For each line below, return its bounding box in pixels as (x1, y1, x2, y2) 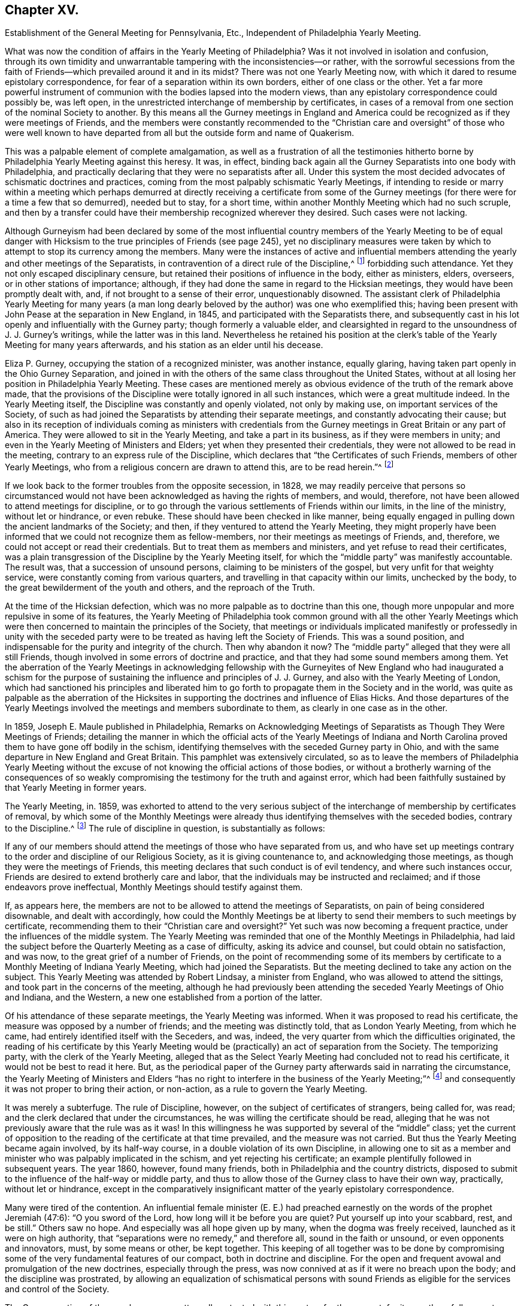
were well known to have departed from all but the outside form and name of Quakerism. (5, 128, 355, 138)
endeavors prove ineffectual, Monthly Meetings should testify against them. (5, 882, 303, 893)
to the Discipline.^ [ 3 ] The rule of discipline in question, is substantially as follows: (5, 821, 325, 833)
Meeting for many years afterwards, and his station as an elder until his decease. (5, 340, 323, 350)
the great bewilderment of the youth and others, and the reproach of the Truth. (5, 582, 315, 592)
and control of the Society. (5, 1284, 110, 1295)
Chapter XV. (5, 2, 79, 17)
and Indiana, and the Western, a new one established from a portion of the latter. (5, 992, 323, 1003)
